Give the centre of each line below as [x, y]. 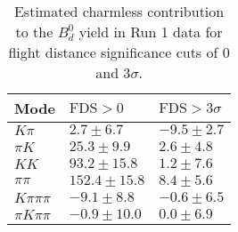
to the [34, 32]
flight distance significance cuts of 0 [119, 52]
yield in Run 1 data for [151, 32]
